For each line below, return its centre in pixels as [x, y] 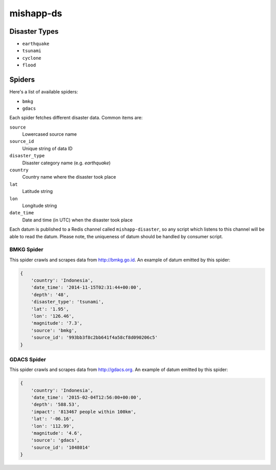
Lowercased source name [50, 134]
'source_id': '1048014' [61, 447]
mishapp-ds [36, 13]
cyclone [32, 58]
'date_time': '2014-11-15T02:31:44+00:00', [86, 288]
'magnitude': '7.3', [57, 323]
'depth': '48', [50, 294]
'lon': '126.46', [53, 316]
